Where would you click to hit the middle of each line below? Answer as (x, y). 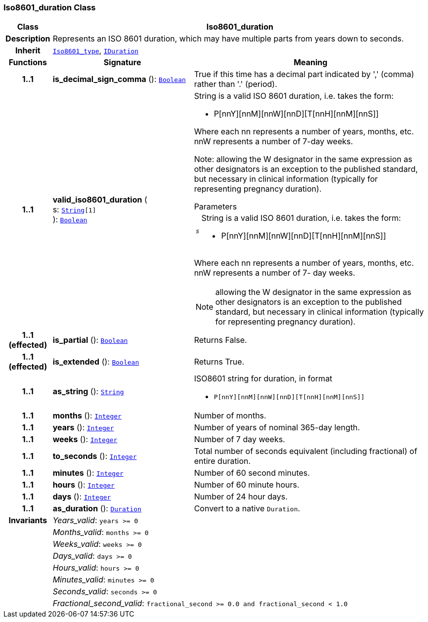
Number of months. (230, 416)
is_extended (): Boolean (96, 362)
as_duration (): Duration (97, 509)
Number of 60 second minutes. (252, 473)
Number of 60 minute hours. (247, 485)
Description (28, 39)
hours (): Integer (84, 485)
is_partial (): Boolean (90, 340)
